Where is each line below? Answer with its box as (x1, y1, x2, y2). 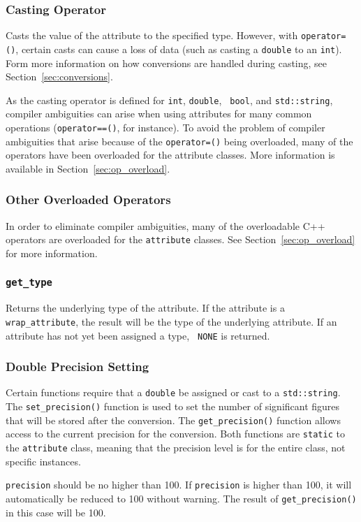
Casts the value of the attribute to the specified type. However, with (6, 28, 298, 43)
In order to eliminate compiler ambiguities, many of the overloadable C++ (6, 218, 325, 233)
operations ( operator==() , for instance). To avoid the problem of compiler (6, 119, 325, 134)
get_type (6, 277, 52, 289)
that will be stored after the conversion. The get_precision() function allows (6, 412, 341, 427)
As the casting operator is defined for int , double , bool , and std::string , (6, 92, 333, 107)
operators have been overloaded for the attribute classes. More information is (6, 147, 335, 162)
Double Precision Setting (6, 358, 149, 375)
